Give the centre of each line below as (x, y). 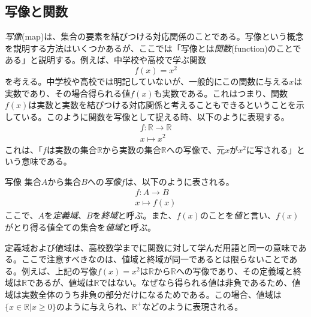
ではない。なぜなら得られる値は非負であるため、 (196, 282)
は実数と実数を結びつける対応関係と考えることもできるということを (162, 105)
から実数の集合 (132, 149)
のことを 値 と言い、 (238, 215)
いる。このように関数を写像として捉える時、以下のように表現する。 (155, 116)
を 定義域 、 (65, 215)
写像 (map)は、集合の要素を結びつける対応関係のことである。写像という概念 (154, 36)
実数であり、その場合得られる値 (68, 93)
